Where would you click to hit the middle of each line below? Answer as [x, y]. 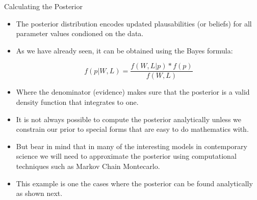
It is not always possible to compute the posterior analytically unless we [128, 119]
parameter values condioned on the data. [80, 33]
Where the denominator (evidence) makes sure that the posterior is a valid [133, 92]
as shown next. [39, 193]
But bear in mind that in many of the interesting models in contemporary [132, 146]
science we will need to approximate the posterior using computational [126, 156]
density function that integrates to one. [77, 102]
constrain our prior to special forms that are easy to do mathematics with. [132, 129]
